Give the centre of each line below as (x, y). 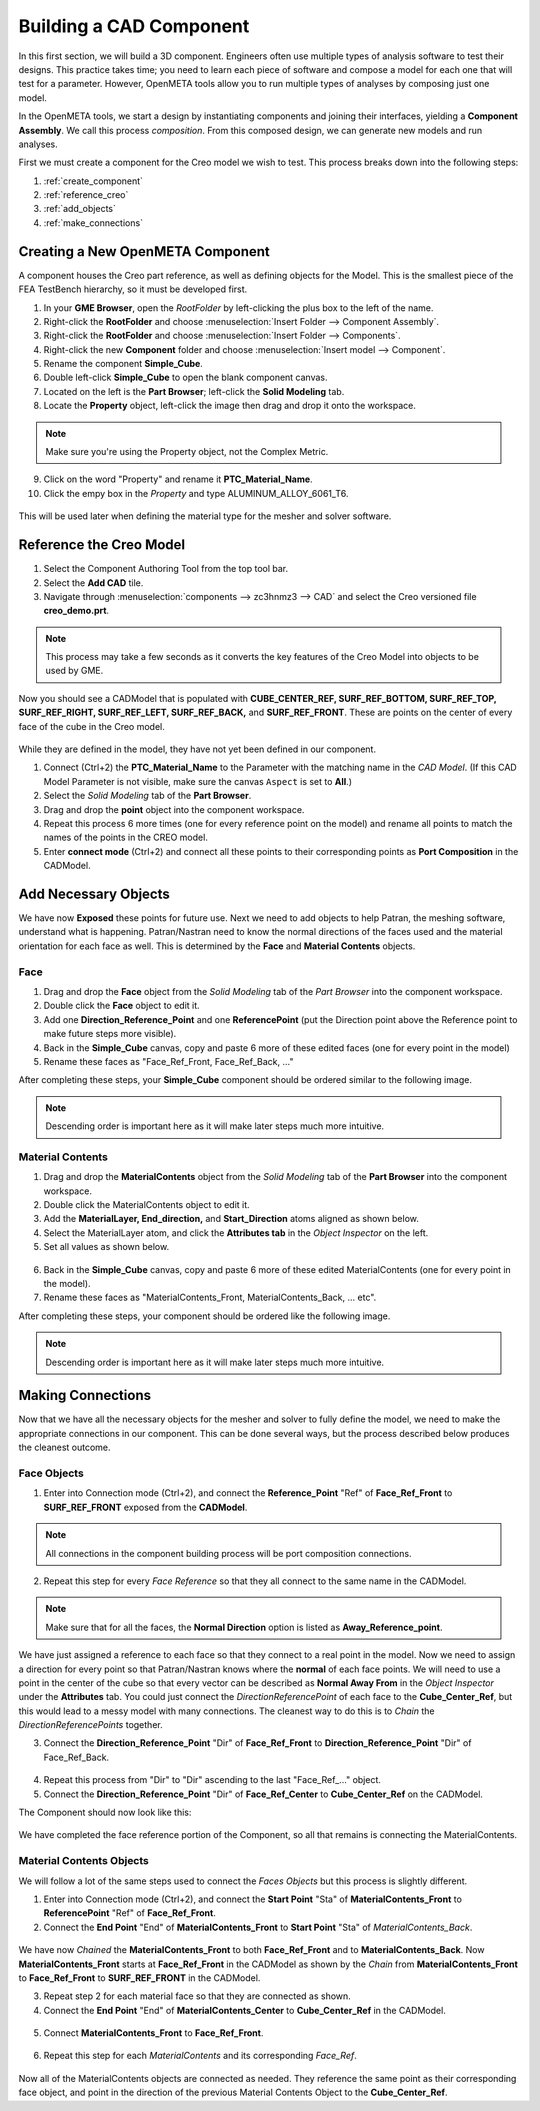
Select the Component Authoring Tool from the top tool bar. (166, 569)
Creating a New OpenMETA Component (144, 251)
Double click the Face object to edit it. (121, 1006)
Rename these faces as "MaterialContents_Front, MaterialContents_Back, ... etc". (210, 1297)
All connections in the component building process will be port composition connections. (228, 1553)
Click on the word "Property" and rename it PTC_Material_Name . (178, 479)
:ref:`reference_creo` (86, 195)
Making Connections (85, 1395)
